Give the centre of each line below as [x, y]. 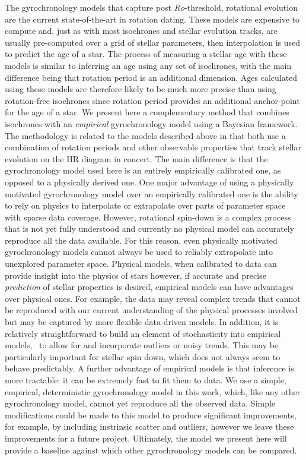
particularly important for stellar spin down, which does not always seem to [143, 356]
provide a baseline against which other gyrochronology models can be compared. [151, 450]
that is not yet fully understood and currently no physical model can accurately [150, 229]
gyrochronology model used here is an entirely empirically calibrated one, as [143, 170]
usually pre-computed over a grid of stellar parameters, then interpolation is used [153, 42]
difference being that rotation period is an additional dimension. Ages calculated [151, 77]
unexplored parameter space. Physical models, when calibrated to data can [141, 264]
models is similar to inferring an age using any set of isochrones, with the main [148, 65]
